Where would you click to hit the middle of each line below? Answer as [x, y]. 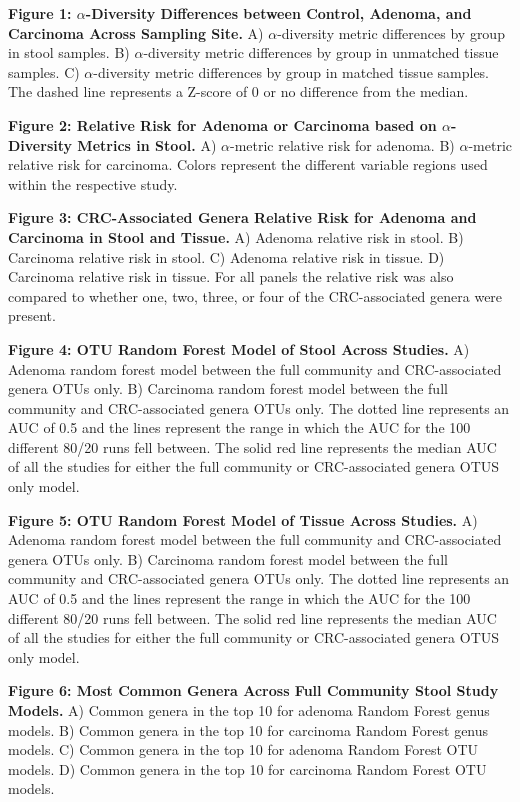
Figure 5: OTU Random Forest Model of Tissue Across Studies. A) [243, 519]
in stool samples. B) [69, 52]
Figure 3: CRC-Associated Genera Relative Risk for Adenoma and [242, 217]
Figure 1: [40, 13]
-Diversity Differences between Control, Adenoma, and [278, 13]
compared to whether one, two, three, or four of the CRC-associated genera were [255, 295]
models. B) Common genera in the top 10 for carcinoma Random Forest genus [248, 729]
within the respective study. [93, 183]
